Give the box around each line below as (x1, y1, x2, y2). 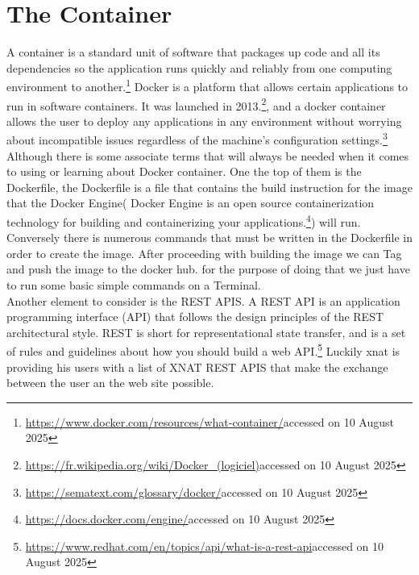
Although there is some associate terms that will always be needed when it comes (6, 147, 409, 164)
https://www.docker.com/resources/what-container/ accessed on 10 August (25, 413, 394, 430)
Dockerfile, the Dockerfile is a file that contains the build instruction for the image (6, 178, 413, 195)
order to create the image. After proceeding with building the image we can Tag (6, 244, 402, 261)
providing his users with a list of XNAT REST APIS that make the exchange (6, 358, 388, 375)
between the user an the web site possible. (6, 374, 214, 391)
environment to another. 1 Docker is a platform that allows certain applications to (6, 76, 409, 94)
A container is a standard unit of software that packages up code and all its (6, 44, 380, 60)
